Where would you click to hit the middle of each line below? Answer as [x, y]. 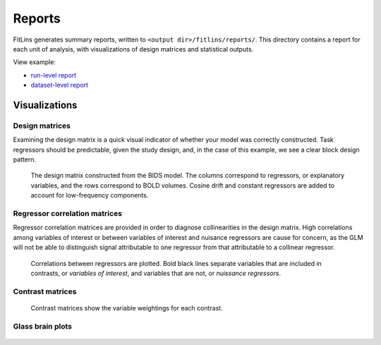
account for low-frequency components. [90, 195]
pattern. [25, 159]
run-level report [54, 75]
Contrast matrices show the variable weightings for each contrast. [127, 308]
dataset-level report [59, 85]
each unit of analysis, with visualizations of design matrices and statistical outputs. [133, 49]
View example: [35, 62]
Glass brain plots [42, 326]
